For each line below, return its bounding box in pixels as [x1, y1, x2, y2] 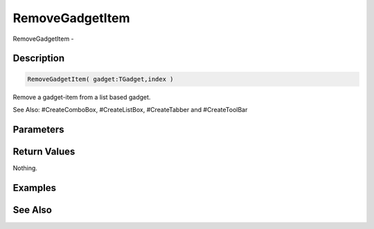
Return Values [12, 145, 75, 157]
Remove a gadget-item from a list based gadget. [12, 93, 151, 101]
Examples [12, 182, 57, 194]
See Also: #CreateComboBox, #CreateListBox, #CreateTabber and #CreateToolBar [12, 105, 248, 113]
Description [12, 53, 65, 64]
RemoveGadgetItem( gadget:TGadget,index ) [27, 75, 174, 83]
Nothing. [12, 163, 38, 172]
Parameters [12, 123, 64, 135]
